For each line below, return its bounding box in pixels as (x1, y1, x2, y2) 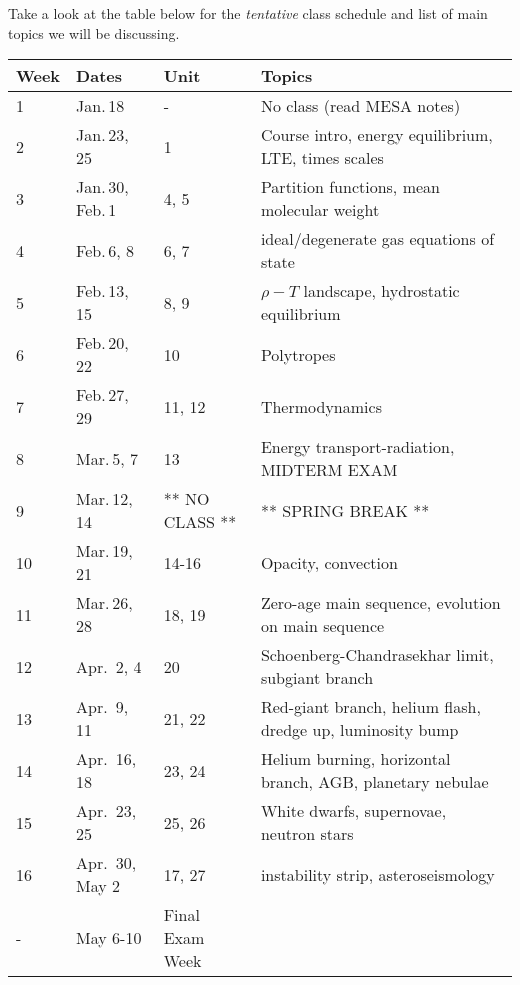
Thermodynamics (260, 394, 382, 418)
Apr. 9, (76, 695, 129, 719)
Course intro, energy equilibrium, (260, 123, 493, 147)
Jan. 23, (76, 123, 129, 147)
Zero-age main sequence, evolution (260, 591, 501, 615)
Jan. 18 (76, 94, 125, 118)
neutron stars (260, 822, 354, 846)
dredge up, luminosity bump (260, 718, 459, 742)
